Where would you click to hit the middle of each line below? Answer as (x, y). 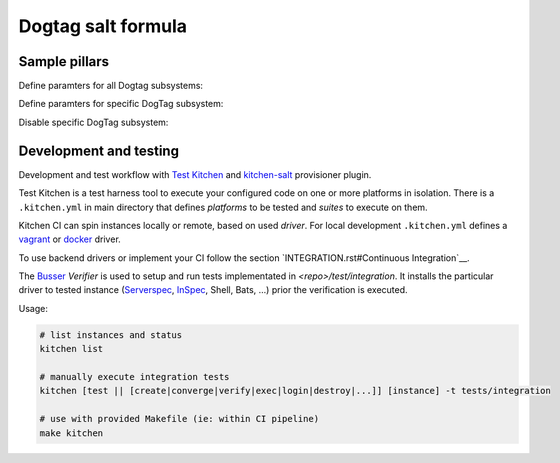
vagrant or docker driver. (70, 239)
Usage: (33, 308)
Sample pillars (64, 61)
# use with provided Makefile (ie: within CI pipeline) (179, 419)
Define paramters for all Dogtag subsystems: (111, 86)
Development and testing (99, 150)
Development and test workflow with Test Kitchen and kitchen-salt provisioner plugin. (195, 174)
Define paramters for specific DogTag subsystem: (121, 104)
